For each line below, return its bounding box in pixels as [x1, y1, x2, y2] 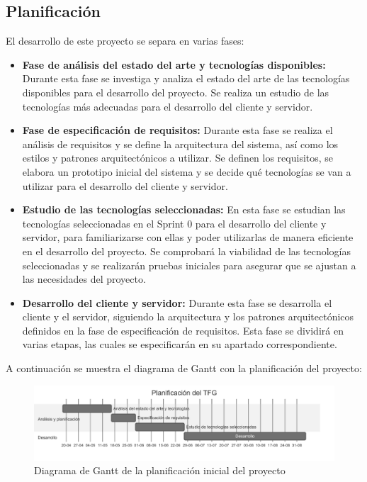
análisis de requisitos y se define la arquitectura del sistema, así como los [22, 136, 339, 151]
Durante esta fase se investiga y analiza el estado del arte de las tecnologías [22, 71, 350, 86]
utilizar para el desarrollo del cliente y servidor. [22, 178, 228, 193]
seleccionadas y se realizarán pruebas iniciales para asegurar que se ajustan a [22, 257, 356, 272]
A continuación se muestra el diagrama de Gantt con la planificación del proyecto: [6, 361, 362, 376]
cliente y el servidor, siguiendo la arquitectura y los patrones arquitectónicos [22, 309, 354, 324]
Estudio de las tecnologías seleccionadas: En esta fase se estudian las [22, 202, 346, 217]
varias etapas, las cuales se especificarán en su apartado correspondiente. [22, 337, 337, 352]
